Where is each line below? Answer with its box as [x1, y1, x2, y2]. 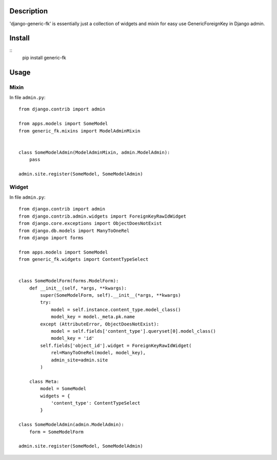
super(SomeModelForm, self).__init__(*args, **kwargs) [40, 293, 181, 298]
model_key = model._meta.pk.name [51, 314, 135, 320]
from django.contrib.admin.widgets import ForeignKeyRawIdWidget [18, 213, 187, 219]
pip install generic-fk [22, 54, 67, 61]
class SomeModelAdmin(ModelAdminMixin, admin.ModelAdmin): [18, 149, 170, 155]
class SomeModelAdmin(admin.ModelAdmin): [18, 421, 124, 428]
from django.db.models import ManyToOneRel [18, 227, 130, 234]
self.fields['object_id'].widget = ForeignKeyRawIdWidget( [40, 342, 192, 349]
